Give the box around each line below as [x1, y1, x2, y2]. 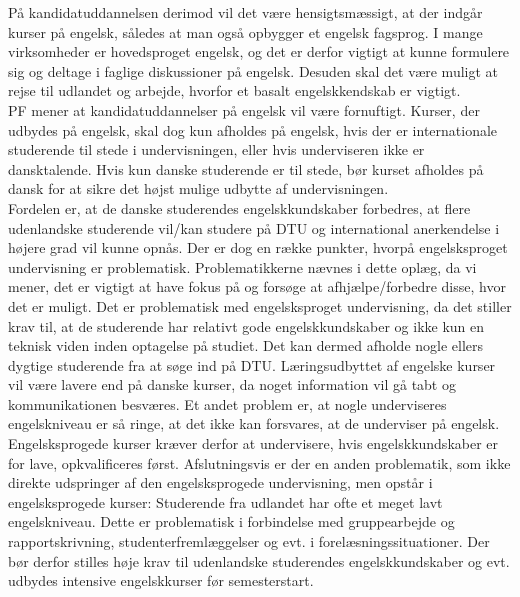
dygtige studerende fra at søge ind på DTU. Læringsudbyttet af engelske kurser [8, 354, 496, 375]
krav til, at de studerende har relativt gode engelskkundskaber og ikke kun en [8, 315, 485, 336]
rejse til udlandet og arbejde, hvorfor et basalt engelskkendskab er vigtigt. [8, 80, 461, 101]
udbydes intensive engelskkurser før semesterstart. [8, 570, 314, 591]
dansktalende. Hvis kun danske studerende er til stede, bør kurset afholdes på [8, 158, 484, 179]
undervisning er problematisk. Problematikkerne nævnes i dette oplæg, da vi [8, 256, 477, 277]
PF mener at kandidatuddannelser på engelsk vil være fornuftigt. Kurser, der [8, 99, 480, 120]
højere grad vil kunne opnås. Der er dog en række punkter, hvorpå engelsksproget [8, 237, 508, 258]
